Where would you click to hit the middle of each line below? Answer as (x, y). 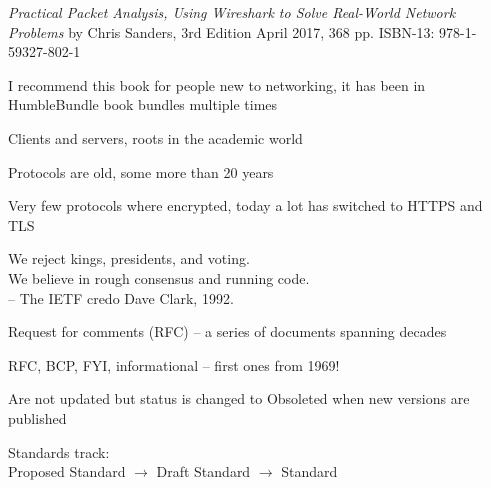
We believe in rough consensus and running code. (159, 277)
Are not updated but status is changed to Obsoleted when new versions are (239, 398)
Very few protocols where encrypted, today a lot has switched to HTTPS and (245, 205)
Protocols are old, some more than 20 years (141, 171)
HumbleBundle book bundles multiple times (143, 104)
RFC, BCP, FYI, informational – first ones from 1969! (174, 364)
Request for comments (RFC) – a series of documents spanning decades (227, 331)
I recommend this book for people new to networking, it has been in (217, 84)
